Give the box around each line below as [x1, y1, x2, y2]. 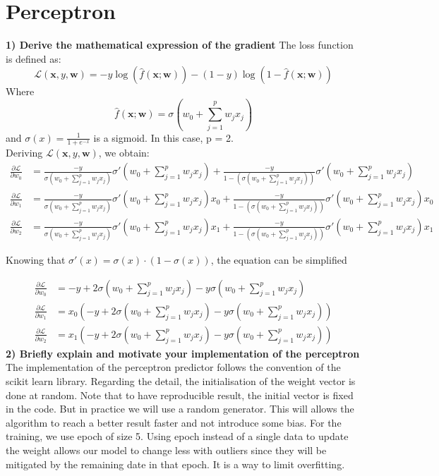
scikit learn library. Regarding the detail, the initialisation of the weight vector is [6, 373, 356, 388]
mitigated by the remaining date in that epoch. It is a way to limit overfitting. [6, 456, 345, 471]
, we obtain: [98, 145, 150, 160]
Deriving [6, 145, 43, 160]
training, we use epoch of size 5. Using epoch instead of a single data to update [6, 429, 349, 444]
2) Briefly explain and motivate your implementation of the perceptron [6, 346, 360, 360]
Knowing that [6, 252, 66, 267]
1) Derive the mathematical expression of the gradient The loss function [6, 37, 354, 52]
